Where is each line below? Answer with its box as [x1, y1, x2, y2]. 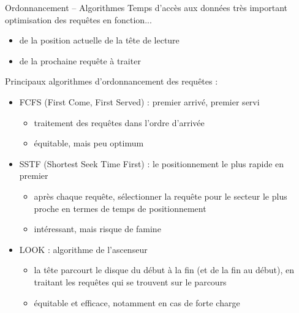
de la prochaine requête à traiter [19, 54, 141, 67]
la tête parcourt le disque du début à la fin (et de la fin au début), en [34, 263, 295, 276]
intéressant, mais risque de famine [34, 222, 161, 235]
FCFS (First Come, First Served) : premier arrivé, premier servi [19, 95, 260, 108]
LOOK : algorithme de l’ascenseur [19, 243, 148, 255]
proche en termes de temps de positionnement [34, 202, 206, 214]
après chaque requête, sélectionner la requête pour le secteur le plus [34, 189, 287, 202]
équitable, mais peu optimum [34, 137, 144, 149]
